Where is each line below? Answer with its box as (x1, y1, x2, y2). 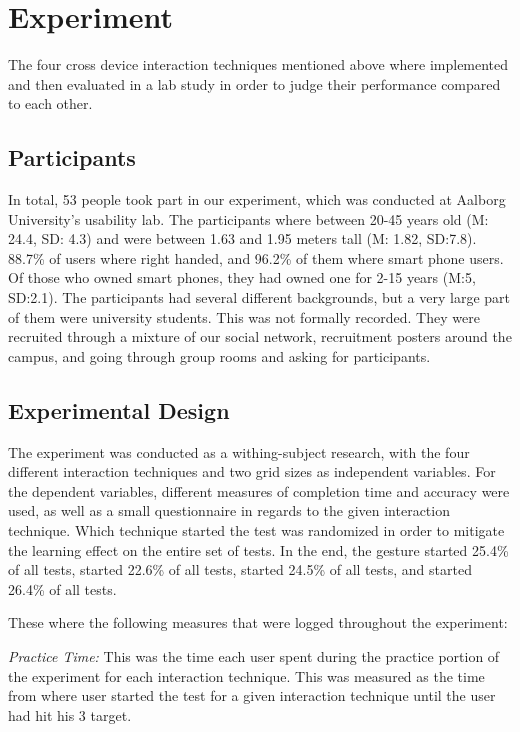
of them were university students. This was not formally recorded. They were (8, 306, 480, 327)
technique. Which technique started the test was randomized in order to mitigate (8, 520, 505, 541)
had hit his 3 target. (8, 704, 132, 725)
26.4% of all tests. (8, 578, 117, 599)
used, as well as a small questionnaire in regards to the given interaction (8, 500, 450, 521)
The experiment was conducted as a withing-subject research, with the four (8, 441, 470, 462)
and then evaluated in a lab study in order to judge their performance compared (8, 73, 501, 94)
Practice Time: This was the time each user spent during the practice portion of (8, 646, 500, 666)
